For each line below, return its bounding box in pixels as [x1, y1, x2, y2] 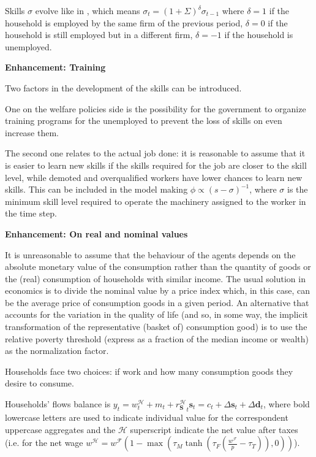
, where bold [263, 397, 310, 410]
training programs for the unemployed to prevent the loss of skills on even [5, 114, 282, 127]
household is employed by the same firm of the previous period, [5, 16, 243, 29]
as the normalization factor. [5, 344, 109, 357]
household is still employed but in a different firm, [5, 28, 193, 41]
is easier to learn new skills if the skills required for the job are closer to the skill [5, 158, 307, 171]
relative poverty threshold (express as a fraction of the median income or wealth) [5, 332, 309, 345]
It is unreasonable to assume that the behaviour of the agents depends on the [5, 248, 296, 261]
